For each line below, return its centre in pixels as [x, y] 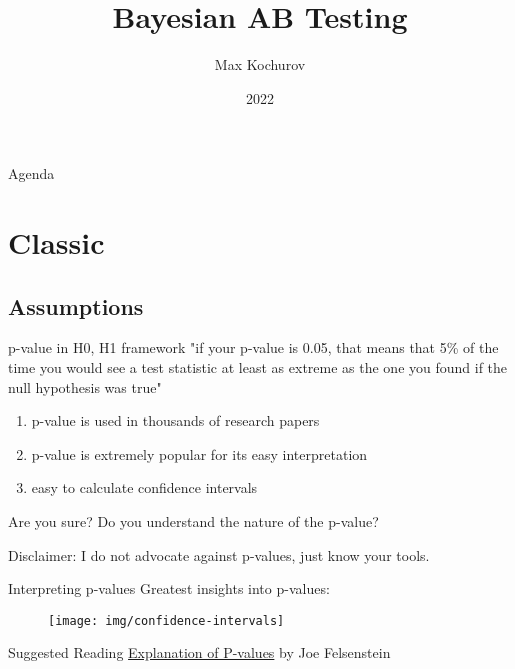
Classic [56, 242]
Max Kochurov [260, 64]
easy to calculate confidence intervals [144, 487]
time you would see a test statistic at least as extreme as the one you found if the [258, 367]
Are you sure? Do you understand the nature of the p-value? [193, 521]
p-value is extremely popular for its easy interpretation [199, 453]
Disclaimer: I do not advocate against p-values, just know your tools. [219, 554]
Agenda [31, 173]
